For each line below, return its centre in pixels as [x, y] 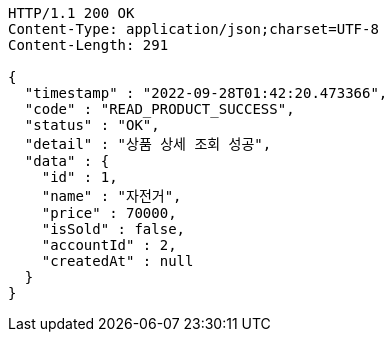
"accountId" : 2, [109, 245]
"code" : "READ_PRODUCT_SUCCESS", [159, 109]
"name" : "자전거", [111, 196]
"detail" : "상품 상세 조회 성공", [148, 144]
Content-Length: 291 [88, 45]
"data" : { [67, 161]
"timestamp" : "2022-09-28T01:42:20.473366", [206, 93]
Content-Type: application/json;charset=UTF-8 [193, 29]
